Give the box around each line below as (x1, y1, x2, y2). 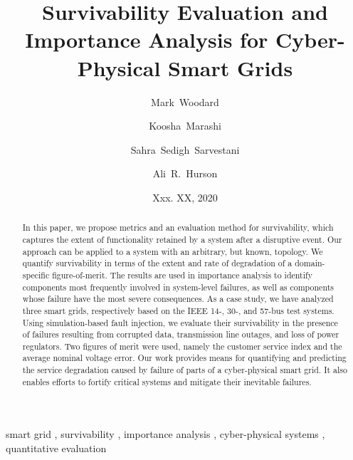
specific (22, 268, 50, 281)
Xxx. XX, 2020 (152, 189, 218, 204)
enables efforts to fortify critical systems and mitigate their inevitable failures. (22, 375, 312, 387)
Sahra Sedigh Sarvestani (130, 142, 240, 157)
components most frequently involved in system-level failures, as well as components (22, 281, 334, 293)
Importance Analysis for (25, 25, 268, 54)
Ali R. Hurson (152, 166, 218, 181)
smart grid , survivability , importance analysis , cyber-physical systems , (6, 427, 325, 441)
